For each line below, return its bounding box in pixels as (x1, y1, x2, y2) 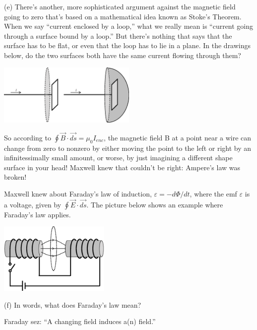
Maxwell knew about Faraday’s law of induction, (4, 189, 152, 199)
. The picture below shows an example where (86, 199, 223, 209)
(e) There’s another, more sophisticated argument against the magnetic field (4, 1, 236, 11)
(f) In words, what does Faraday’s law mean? (4, 299, 141, 310)
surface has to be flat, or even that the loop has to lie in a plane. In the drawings (4, 40, 251, 51)
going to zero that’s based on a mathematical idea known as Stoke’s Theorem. (4, 11, 242, 21)
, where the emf (190, 189, 237, 199)
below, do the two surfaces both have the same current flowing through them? (4, 50, 241, 60)
